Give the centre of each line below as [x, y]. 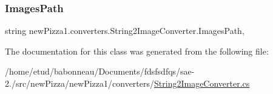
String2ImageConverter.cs [202, 83]
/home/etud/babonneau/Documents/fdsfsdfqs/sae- [100, 71]
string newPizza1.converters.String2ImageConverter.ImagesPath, [125, 31]
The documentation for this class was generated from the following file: [137, 51]
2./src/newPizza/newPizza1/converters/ [80, 83]
